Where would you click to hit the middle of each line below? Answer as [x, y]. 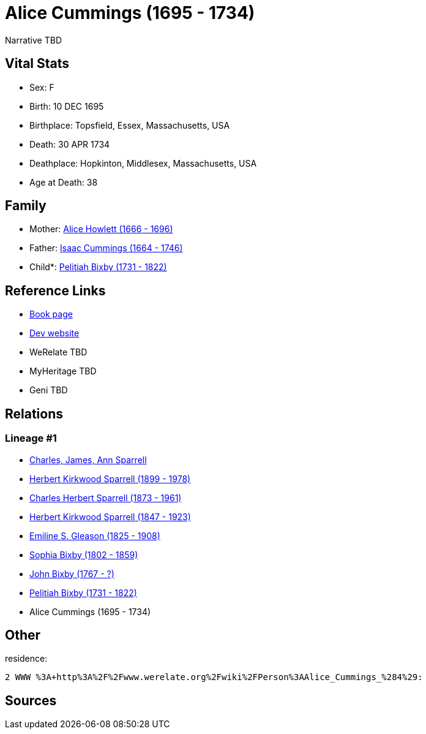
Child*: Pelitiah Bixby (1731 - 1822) [98, 267]
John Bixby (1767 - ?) [72, 573]
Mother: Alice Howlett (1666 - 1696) [101, 229]
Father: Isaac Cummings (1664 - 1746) [106, 248]
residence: [26, 659]
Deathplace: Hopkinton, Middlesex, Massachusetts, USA [143, 163]
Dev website [54, 333]
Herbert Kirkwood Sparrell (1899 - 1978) [110, 479]
